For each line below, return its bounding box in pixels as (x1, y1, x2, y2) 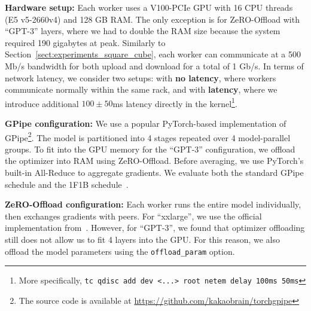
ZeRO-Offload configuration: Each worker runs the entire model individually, (5, 198, 301, 211)
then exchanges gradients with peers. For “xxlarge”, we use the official (5, 209, 262, 222)
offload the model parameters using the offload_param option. (5, 245, 235, 257)
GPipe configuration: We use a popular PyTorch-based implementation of (5, 117, 286, 129)
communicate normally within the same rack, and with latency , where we (5, 83, 278, 96)
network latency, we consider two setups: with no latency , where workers (5, 71, 276, 84)
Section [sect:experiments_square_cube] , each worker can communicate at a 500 (5, 48, 301, 60)
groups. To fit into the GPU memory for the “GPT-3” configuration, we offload (5, 142, 295, 155)
